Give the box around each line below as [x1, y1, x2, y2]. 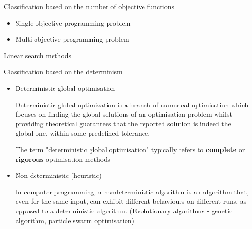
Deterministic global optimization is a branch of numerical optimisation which [15, 99, 249, 109]
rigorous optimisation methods [15, 154, 110, 164]
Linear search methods [4, 50, 72, 60]
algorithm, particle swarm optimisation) [15, 215, 134, 225]
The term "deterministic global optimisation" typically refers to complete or [15, 144, 245, 154]
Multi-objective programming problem [15, 34, 129, 44]
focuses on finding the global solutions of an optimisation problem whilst [15, 109, 232, 119]
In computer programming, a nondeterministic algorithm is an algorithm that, [15, 186, 249, 196]
